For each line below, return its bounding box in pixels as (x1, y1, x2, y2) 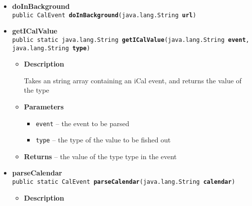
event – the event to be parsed (36, 118, 129, 128)
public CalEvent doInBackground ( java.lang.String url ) (12, 11, 197, 19)
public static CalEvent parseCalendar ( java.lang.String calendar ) (12, 178, 235, 186)
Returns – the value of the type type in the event (24, 151, 177, 161)
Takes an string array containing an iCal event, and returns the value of (24, 75, 242, 85)
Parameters (24, 101, 64, 111)
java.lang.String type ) (12, 44, 90, 52)
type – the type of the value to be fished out (36, 135, 171, 145)
